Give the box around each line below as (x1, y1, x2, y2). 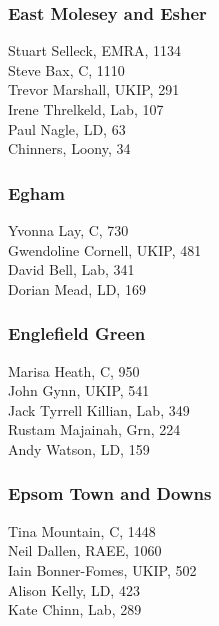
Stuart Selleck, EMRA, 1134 (8, 40, 182, 61)
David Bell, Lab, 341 (8, 259, 135, 280)
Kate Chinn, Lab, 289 (8, 599, 142, 620)
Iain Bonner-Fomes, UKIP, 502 (8, 559, 197, 580)
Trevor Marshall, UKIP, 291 (8, 79, 180, 100)
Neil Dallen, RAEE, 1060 (8, 540, 162, 561)
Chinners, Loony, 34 (8, 138, 131, 159)
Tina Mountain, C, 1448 (8, 520, 156, 541)
